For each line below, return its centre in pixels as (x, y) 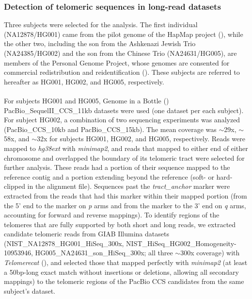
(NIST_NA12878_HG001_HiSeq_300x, (64, 243)
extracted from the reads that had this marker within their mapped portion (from (126, 195)
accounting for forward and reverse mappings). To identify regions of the (112, 215)
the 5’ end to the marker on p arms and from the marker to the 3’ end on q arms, (125, 205)
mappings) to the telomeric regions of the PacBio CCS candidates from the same (124, 281)
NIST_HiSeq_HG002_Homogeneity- (181, 243)
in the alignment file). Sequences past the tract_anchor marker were (129, 186)
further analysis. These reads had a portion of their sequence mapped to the (117, 167)
